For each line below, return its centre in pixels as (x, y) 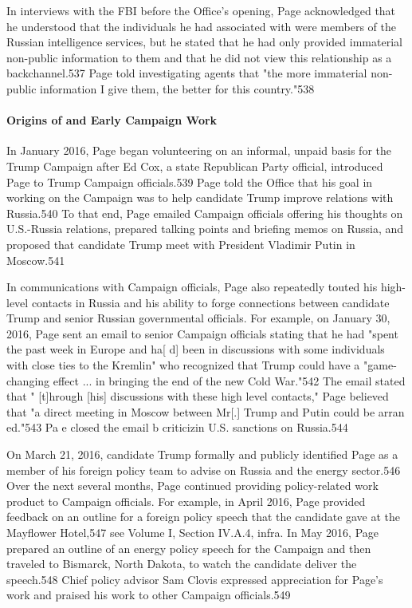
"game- (380, 365)
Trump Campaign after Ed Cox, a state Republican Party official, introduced (195, 166)
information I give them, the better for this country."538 (177, 88)
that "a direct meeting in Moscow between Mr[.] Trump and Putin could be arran (206, 411)
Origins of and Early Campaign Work (112, 120)
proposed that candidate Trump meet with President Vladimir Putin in (181, 244)
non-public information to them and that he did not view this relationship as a (199, 57)
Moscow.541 (36, 260)
